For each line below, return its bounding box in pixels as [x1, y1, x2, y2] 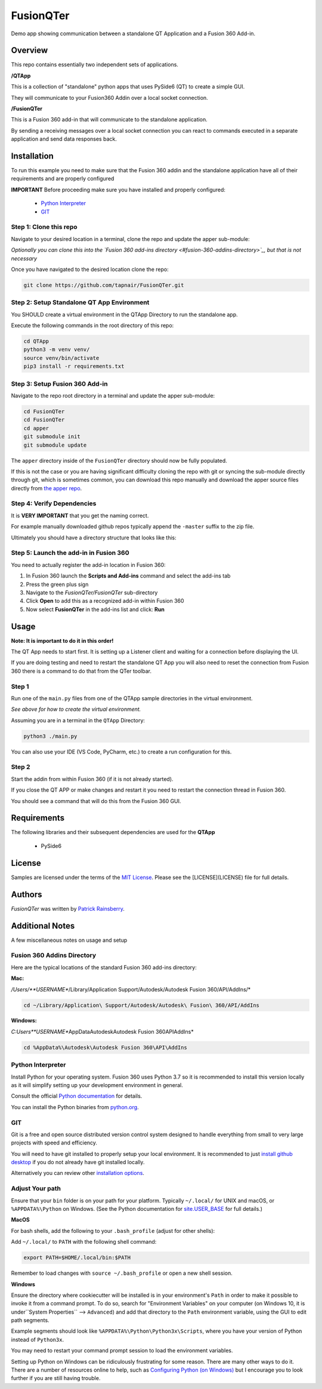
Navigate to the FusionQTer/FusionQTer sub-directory [26, 589, 158, 596]
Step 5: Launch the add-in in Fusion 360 [11, 549, 129, 557]
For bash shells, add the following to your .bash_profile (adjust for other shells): [11, 1227, 215, 1234]
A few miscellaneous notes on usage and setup [11, 936, 128, 944]
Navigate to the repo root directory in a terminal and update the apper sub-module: [11, 392, 215, 399]
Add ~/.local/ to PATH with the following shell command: [11, 1238, 157, 1245]
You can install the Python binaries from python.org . [11, 1103, 140, 1110]
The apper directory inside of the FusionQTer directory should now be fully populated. [11, 457, 228, 464]
